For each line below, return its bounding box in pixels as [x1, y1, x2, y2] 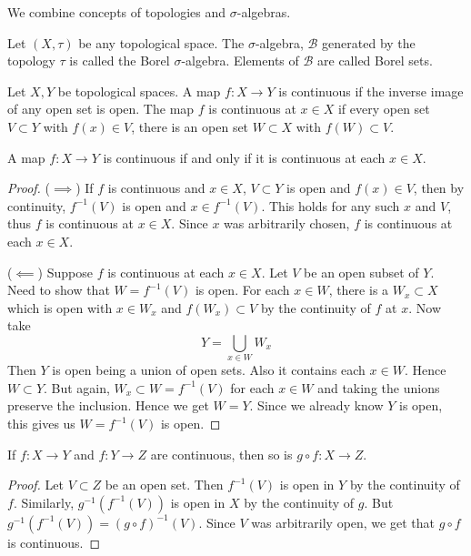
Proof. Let [7, 475, 64, 494]
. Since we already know [249, 396, 384, 415]
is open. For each [195, 280, 290, 299]
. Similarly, [13, 492, 75, 511]
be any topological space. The [78, 33, 245, 52]
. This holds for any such [261, 196, 400, 215]
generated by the [322, 33, 416, 52]
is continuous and [107, 178, 205, 197]
